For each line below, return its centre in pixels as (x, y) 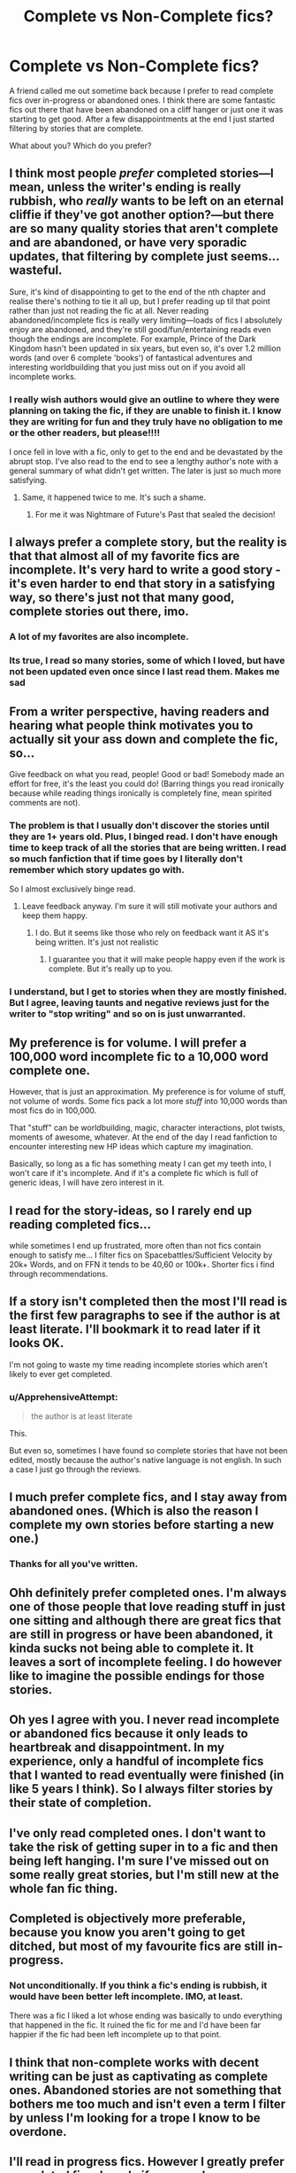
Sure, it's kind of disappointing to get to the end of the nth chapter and (137, 292)
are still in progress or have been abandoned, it (141, 1634)
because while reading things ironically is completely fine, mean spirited (140, 793)
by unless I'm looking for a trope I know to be (135, 2118)
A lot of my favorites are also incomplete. (99, 637)
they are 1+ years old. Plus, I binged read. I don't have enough (144, 837)
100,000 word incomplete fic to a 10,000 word (139, 1056)
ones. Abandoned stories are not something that (145, 2090)
